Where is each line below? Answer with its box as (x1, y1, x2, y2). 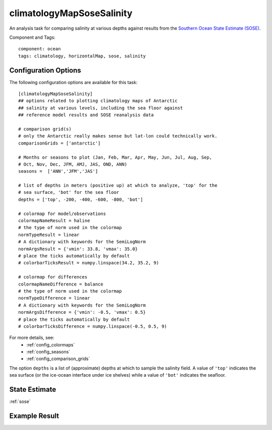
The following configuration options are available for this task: (9, 79, 138, 85)
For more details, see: (9, 335, 55, 341)
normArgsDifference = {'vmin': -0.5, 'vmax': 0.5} (18, 310, 146, 315)
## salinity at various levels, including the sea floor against (18, 105, 183, 111)
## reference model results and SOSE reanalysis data (18, 112, 154, 118)
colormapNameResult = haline (18, 218, 90, 224)
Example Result (9, 411, 59, 420)
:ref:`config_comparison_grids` (26, 355, 90, 362)
